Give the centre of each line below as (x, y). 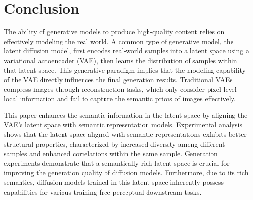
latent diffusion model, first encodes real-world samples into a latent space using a (126, 51)
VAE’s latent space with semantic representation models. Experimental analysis (123, 124)
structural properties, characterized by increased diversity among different (115, 144)
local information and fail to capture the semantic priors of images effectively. (120, 99)
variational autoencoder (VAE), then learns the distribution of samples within (121, 60)
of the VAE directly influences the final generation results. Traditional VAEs (118, 79)
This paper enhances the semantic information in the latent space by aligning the (126, 115)
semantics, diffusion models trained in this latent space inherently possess (114, 182)
